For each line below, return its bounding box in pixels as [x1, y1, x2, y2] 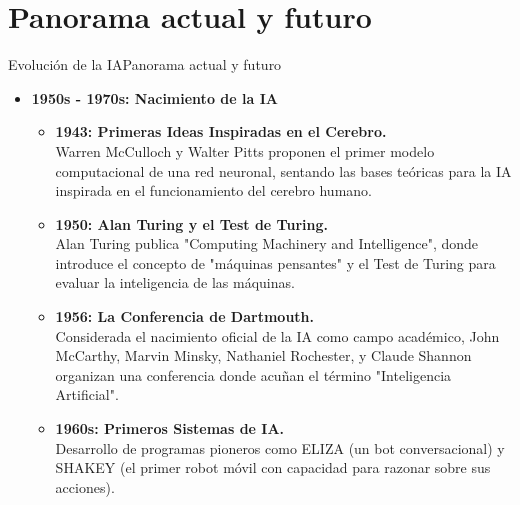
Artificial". [55, 384, 119, 405]
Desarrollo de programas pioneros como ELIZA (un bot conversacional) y [55, 437, 505, 458]
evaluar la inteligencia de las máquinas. [55, 272, 295, 293]
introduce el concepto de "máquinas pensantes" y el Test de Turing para [55, 252, 496, 273]
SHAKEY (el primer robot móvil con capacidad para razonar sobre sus [55, 457, 491, 478]
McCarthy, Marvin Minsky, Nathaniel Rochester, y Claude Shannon [55, 345, 472, 366]
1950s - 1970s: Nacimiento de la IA [31, 87, 278, 108]
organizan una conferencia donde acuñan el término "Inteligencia [55, 364, 452, 385]
